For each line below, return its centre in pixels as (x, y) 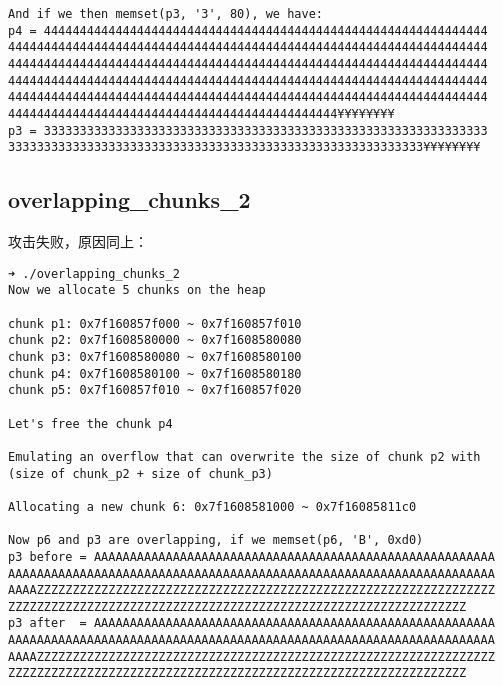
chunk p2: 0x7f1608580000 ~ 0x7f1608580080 (155, 340)
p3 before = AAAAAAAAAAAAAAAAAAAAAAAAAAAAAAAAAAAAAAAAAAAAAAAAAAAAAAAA (251, 556)
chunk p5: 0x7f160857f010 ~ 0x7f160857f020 (155, 390)
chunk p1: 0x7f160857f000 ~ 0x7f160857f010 (155, 323)
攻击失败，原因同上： (78, 241)
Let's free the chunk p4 (90, 423)
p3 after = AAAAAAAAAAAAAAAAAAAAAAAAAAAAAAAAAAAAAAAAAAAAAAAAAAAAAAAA (251, 623)
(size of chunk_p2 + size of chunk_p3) (140, 473)
